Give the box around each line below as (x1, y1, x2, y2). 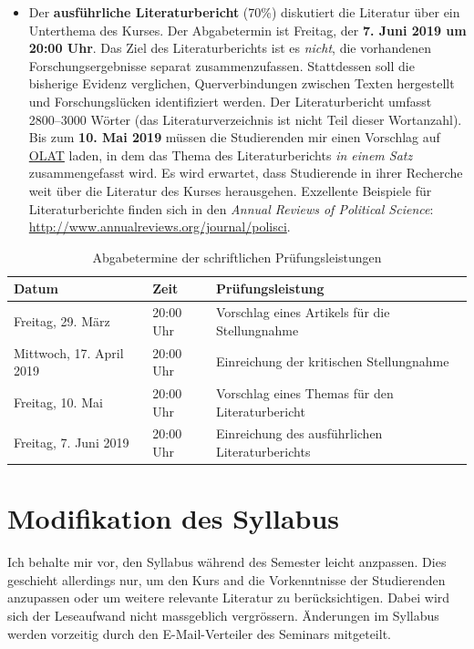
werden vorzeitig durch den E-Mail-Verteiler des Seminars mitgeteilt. (7, 623, 391, 643)
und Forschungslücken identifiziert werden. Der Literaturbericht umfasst (28, 91, 432, 110)
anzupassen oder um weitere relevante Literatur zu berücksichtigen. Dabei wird (7, 588, 450, 607)
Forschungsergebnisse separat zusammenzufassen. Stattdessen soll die (28, 56, 415, 75)
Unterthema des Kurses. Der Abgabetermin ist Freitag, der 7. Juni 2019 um (28, 20, 467, 39)
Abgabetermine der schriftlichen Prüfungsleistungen (92, 247, 382, 266)
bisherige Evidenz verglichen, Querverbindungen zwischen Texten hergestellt (28, 74, 455, 93)
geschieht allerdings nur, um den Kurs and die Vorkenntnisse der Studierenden (7, 570, 446, 589)
